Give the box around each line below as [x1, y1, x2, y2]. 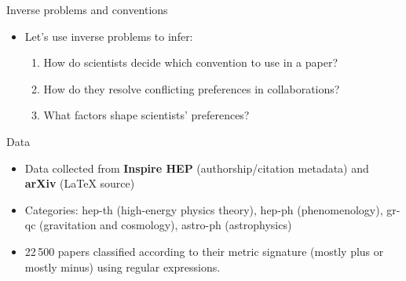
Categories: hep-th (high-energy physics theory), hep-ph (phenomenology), [24, 201, 383, 217]
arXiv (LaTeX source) [24, 175, 135, 192]
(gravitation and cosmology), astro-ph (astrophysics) [39, 217, 292, 233]
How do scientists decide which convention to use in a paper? [43, 54, 338, 71]
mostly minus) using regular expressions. [24, 258, 221, 275]
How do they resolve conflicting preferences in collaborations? [43, 80, 340, 97]
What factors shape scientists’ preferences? [43, 107, 250, 123]
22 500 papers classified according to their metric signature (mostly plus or [24, 243, 384, 259]
